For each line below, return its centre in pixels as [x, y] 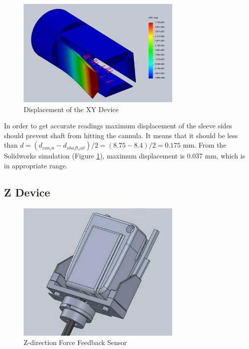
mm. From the [204, 145]
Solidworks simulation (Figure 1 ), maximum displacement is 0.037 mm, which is [124, 156]
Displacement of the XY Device [71, 109]
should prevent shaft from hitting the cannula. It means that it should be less [121, 135]
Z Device [27, 192]
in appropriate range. [36, 165]
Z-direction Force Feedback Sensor [75, 342]
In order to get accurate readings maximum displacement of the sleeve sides [118, 126]
